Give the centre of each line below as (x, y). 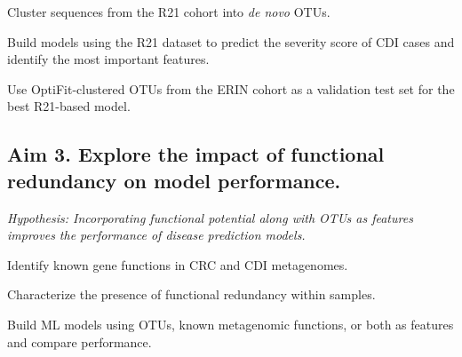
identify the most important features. (108, 59)
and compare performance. (80, 341)
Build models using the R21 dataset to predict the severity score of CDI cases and (231, 41)
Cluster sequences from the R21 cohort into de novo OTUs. (169, 12)
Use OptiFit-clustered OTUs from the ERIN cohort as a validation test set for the (231, 88)
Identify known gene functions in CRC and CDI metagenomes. (178, 264)
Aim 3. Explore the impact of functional (196, 154)
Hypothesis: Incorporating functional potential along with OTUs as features (210, 217)
